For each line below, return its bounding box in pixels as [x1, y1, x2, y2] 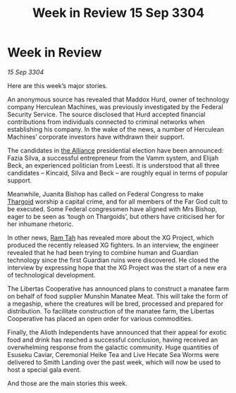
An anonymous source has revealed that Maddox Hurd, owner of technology [7, 95, 230, 104]
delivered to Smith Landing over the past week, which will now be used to [7, 358, 221, 366]
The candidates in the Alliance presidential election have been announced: [7, 146, 224, 154]
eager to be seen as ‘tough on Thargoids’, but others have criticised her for [7, 212, 225, 220]
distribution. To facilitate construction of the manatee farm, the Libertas [7, 306, 215, 315]
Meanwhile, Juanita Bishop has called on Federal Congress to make [7, 189, 204, 198]
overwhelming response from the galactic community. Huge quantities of [7, 343, 219, 351]
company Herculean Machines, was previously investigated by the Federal [7, 102, 223, 111]
